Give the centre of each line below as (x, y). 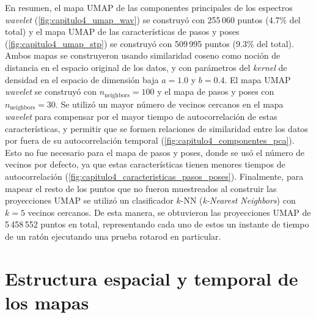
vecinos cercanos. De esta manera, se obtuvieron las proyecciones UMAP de (169, 212)
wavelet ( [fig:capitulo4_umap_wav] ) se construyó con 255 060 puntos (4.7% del (153, 19)
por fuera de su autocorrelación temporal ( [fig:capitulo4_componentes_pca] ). (150, 140)
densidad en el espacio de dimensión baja (82, 79)
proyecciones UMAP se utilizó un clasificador (89, 200)
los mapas (47, 302)
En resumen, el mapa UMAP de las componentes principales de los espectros (149, 7)
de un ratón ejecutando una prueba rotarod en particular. (113, 236)
